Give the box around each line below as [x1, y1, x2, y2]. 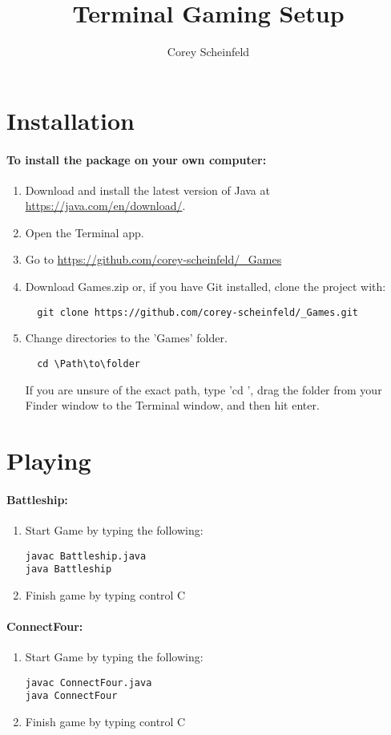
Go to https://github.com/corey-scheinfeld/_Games [25, 251, 282, 268]
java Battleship [25, 563, 112, 575]
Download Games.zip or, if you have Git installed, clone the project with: [25, 278, 386, 295]
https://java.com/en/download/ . [25, 197, 186, 214]
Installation [6, 103, 135, 136]
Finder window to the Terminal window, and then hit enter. [25, 397, 320, 414]
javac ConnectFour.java [25, 676, 152, 689]
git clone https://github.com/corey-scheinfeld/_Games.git [37, 306, 359, 318]
